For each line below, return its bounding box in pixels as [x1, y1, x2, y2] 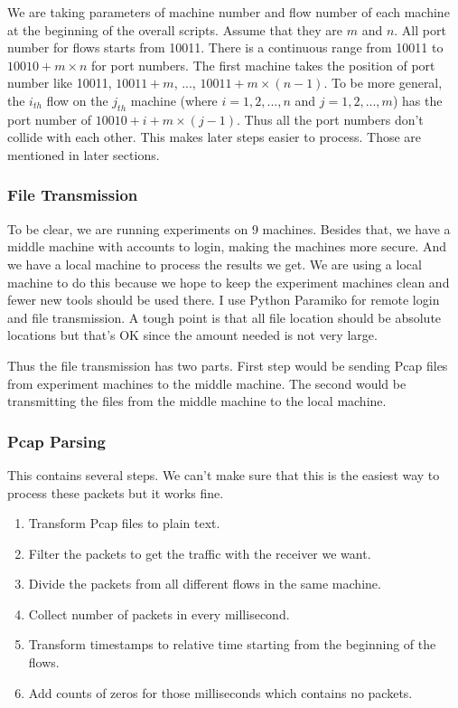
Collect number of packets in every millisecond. [28, 604, 290, 623]
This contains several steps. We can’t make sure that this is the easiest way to [7, 465, 440, 484]
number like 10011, [7, 73, 112, 92]
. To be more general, [323, 73, 443, 92]
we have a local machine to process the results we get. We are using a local [7, 254, 422, 273]
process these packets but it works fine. [7, 483, 224, 502]
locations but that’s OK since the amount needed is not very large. [7, 326, 378, 345]
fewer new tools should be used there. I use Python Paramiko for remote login [7, 290, 440, 309]
